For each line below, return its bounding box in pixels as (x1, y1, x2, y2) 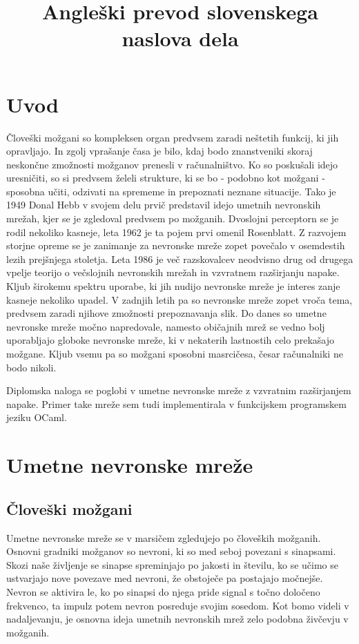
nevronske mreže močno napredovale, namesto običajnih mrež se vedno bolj (6, 319, 325, 333)
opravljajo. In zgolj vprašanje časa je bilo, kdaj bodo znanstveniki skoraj (6, 144, 313, 158)
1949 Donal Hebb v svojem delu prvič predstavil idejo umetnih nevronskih (6, 197, 321, 212)
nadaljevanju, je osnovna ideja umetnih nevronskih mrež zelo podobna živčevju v (6, 612, 349, 626)
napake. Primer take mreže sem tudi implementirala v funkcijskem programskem (6, 396, 347, 411)
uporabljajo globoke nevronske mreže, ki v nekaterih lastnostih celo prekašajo (6, 333, 334, 347)
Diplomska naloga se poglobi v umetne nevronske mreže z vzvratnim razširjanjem (6, 383, 351, 398)
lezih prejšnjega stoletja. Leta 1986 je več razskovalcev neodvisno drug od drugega (6, 251, 353, 266)
